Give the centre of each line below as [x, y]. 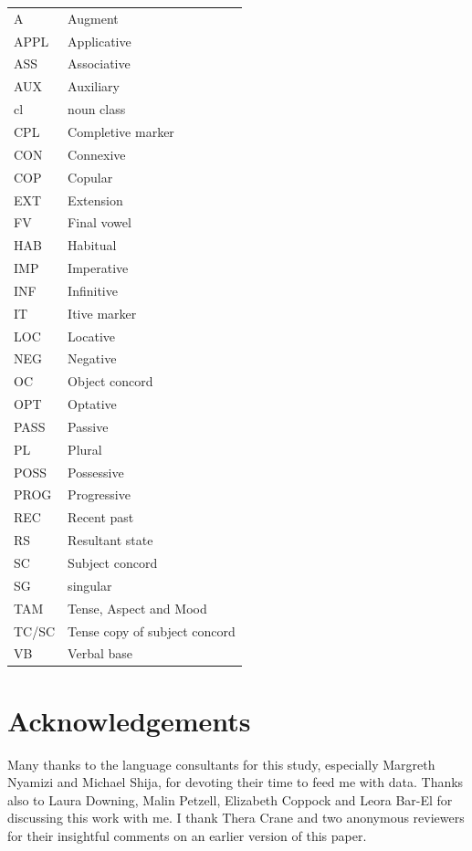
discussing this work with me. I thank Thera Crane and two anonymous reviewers [236, 818]
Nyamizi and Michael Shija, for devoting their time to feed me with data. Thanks [236, 782]
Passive [88, 426]
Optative [92, 404]
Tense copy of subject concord [152, 630]
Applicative [100, 41]
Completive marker [121, 131]
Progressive [99, 494]
